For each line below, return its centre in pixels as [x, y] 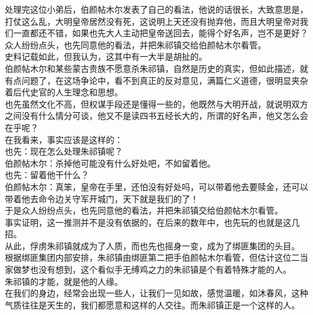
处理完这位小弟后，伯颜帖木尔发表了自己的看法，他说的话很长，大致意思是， [156, 9]
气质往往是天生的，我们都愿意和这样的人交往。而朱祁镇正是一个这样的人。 [152, 304]
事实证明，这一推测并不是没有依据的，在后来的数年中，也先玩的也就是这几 [152, 222]
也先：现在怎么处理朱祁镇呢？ [64, 151]
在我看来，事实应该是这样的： [64, 139]
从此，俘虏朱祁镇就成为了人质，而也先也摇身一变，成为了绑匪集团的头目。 [152, 245]
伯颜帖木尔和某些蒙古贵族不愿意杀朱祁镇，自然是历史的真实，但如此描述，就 [156, 68]
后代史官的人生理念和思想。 [68, 92]
